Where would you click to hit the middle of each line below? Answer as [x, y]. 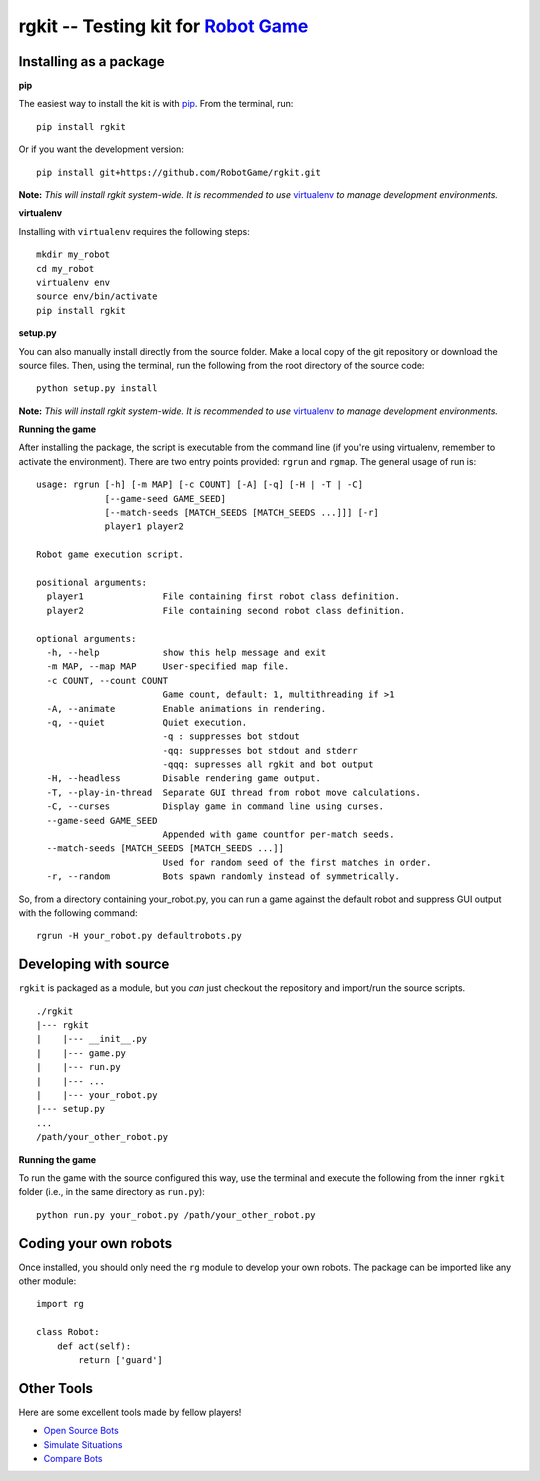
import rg [60, 1304]
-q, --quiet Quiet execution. [147, 722]
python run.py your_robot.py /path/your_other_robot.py [176, 1214]
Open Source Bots [81, 1431]
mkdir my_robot [73, 254]
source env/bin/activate [97, 296]
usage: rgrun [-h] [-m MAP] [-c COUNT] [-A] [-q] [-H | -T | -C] [200, 484]
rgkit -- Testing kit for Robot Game [163, 26]
